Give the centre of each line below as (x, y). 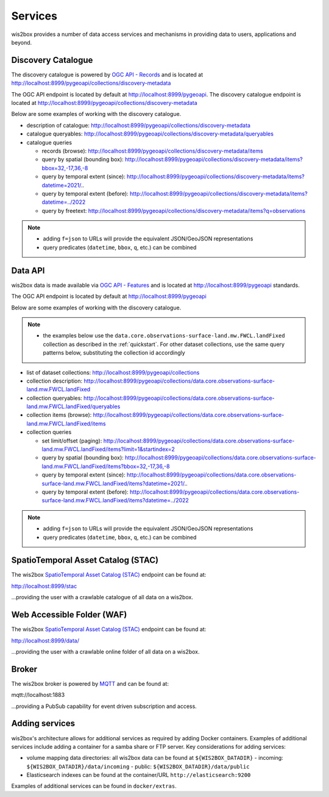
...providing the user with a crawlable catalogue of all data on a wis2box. (102, 597)
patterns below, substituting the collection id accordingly (114, 353)
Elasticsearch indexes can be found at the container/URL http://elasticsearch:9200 (139, 775)
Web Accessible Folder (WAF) (69, 615)
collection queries (49, 432)
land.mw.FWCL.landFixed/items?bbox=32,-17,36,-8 (106, 466)
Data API (28, 271)
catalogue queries (49, 142)
